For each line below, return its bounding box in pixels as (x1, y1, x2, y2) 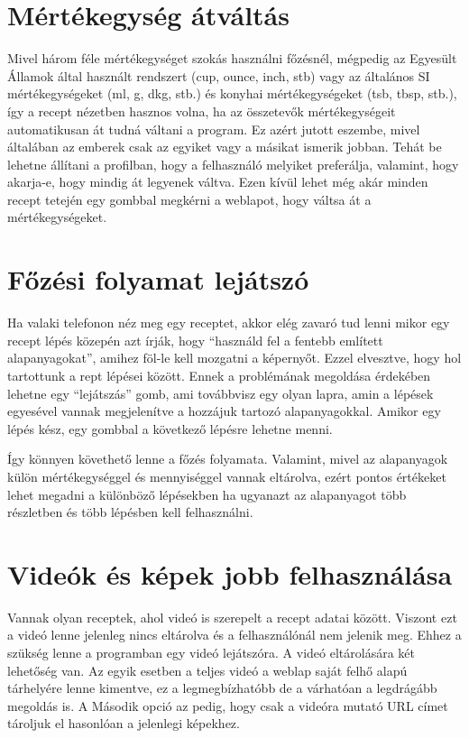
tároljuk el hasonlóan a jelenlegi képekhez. (7, 714, 240, 733)
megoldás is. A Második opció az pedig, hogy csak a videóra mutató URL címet (7, 696, 448, 715)
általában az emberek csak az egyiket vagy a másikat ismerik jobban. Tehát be (7, 137, 442, 156)
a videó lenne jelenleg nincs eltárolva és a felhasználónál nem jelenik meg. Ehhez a (7, 625, 462, 644)
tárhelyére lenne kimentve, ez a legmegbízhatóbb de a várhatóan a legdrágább (7, 678, 437, 697)
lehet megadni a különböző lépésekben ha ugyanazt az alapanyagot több (7, 484, 407, 503)
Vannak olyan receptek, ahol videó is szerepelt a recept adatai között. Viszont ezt (7, 607, 457, 626)
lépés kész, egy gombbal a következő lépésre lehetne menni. (7, 419, 333, 438)
